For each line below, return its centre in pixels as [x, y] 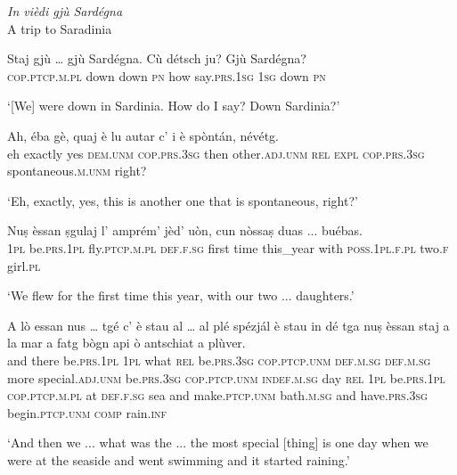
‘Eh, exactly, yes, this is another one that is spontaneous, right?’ [183, 200]
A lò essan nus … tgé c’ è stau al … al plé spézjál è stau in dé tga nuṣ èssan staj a [228, 325]
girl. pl [24, 265]
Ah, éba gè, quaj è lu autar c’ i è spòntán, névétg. [143, 135]
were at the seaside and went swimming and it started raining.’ [179, 459]
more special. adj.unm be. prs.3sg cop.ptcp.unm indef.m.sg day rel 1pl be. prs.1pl [226, 377]
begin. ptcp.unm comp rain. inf [87, 412]
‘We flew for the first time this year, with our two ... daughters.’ [181, 295]
